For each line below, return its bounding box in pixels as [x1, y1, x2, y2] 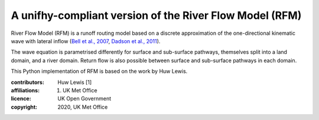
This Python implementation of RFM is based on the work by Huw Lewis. [11, 68, 188, 75]
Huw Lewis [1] [57, 79, 92, 86]
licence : [11, 95, 32, 102]
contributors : [11, 79, 44, 86]
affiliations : [11, 86, 40, 94]
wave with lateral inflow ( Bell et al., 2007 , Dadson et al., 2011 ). [11, 37, 161, 44]
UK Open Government [57, 95, 112, 102]
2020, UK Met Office [57, 103, 108, 111]
